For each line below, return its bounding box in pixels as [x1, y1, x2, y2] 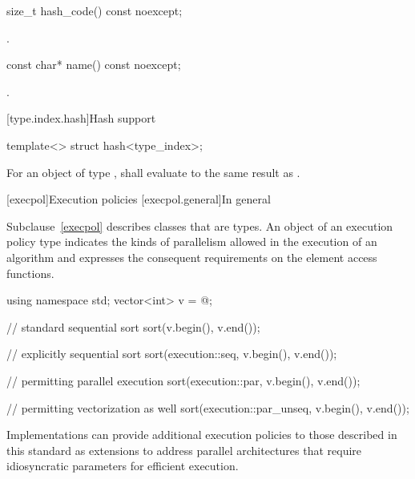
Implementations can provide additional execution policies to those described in [6, 426, 397, 443]
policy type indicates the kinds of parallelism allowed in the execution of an [6, 233, 377, 250]
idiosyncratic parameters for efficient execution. [6, 457, 239, 474]
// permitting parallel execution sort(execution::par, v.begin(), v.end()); [6, 372, 361, 388]
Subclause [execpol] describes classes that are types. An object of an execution [6, 217, 393, 234]
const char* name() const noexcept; [6, 56, 181, 73]
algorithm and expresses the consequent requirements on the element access [6, 248, 377, 265]
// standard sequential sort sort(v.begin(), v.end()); [6, 318, 260, 335]
